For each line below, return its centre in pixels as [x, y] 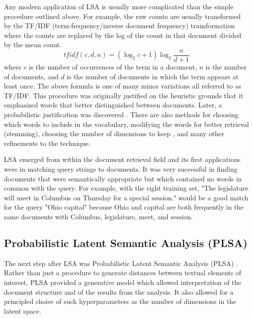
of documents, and [31, 76]
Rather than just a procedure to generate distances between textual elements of [123, 273]
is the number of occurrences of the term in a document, [113, 67]
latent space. [23, 310]
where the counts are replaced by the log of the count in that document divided [123, 35]
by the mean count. [33, 44]
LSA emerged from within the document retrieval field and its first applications [122, 159]
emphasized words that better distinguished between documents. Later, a [113, 105]
